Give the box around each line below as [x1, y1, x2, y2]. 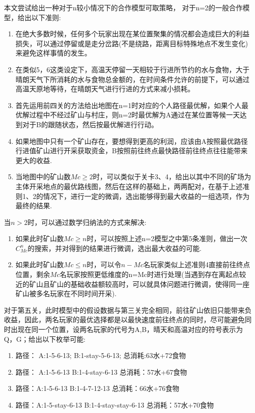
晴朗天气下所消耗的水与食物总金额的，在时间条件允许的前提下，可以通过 [15, 74, 250, 84]
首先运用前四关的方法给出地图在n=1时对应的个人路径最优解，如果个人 [15, 100, 242, 110]
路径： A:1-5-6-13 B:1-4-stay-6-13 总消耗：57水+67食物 [15, 366, 187, 377]
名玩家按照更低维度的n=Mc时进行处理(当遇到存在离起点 [59, 269, 239, 279]
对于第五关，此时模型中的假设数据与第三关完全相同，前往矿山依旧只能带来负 [4, 304, 252, 315]
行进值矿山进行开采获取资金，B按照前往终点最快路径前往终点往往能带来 [15, 145, 248, 156]
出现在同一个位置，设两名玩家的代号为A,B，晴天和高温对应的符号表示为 [10, 324, 243, 334]
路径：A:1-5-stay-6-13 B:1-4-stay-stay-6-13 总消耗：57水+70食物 [15, 400, 214, 410]
